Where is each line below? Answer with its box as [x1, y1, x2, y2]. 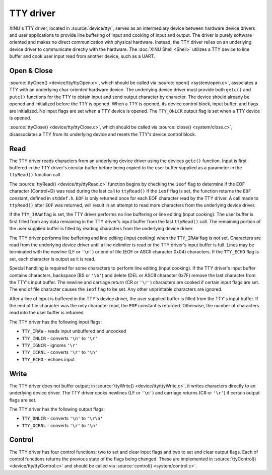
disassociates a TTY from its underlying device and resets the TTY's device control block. [9, 131, 196, 137]
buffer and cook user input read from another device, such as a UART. [9, 53, 156, 59]
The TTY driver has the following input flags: [9, 319, 102, 325]
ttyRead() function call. [9, 172, 61, 178]
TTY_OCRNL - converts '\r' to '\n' [22, 422, 98, 428]
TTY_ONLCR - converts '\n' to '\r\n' [22, 416, 103, 422]
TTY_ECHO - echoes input [22, 356, 75, 362]
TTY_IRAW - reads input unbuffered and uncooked [22, 328, 126, 334]
